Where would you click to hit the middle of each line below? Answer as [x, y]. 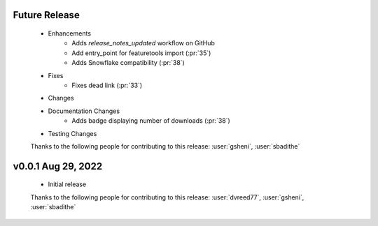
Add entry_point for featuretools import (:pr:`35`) [141, 53]
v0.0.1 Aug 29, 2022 [58, 166]
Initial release [67, 184]
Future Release [46, 15]
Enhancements [69, 33]
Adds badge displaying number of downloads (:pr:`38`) [151, 121]
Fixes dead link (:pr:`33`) [107, 85]
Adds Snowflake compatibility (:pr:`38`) [128, 63]
